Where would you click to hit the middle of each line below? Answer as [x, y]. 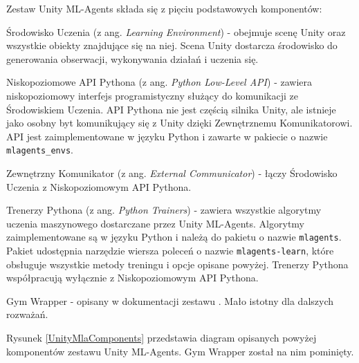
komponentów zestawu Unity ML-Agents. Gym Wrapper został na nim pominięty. [180, 351]
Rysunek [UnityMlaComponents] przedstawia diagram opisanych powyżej [162, 338]
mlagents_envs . [40, 150]
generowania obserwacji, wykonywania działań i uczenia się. [132, 58]
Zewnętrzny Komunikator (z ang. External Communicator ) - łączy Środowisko [172, 173]
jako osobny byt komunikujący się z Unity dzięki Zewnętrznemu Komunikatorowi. [179, 123]
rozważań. [27, 314]
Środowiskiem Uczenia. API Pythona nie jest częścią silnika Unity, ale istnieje [171, 109]
